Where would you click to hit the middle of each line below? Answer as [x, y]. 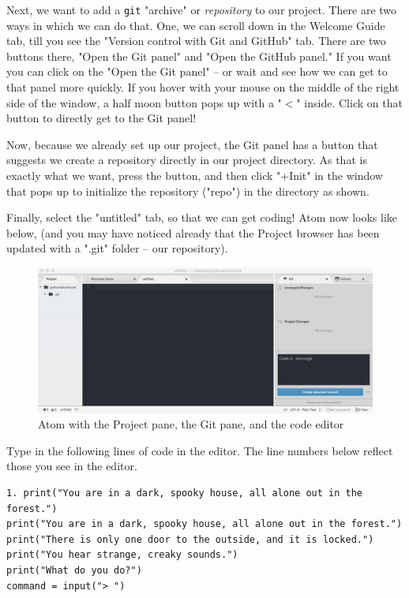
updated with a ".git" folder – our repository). [117, 248]
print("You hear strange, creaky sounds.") [122, 555]
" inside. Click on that [349, 102]
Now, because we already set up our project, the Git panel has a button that [192, 144]
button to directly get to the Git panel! [101, 118]
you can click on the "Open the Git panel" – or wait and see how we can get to [197, 71]
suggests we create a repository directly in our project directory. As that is [187, 160]
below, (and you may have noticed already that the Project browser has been [193, 232]
